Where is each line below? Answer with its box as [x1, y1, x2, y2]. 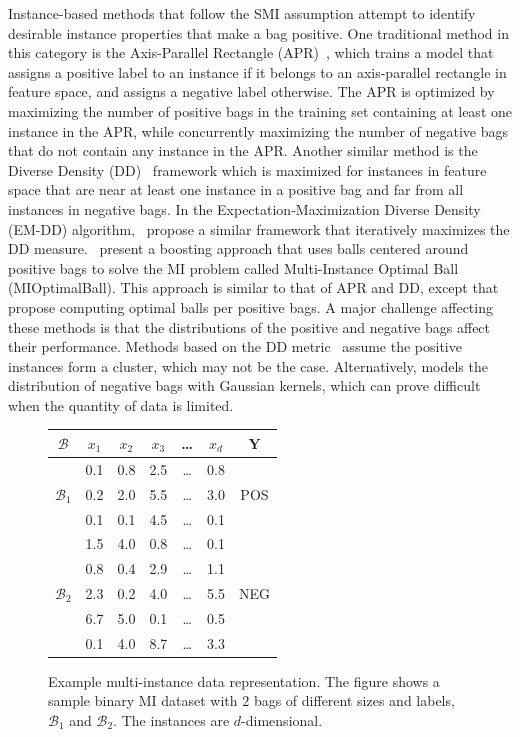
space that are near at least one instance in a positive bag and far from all [8, 179, 464, 200]
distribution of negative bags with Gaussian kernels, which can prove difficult [8, 375, 481, 396]
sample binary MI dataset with [48, 690, 238, 711]
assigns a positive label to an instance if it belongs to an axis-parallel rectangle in [8, 61, 507, 82]
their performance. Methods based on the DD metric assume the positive [8, 336, 462, 357]
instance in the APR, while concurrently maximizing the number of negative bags [8, 120, 508, 141]
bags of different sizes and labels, [253, 690, 455, 711]
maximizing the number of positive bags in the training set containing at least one [8, 100, 512, 121]
